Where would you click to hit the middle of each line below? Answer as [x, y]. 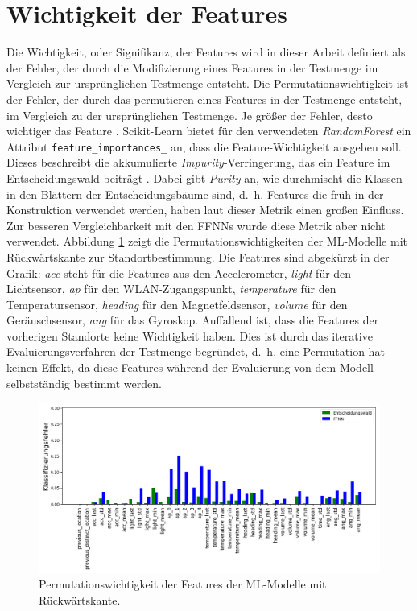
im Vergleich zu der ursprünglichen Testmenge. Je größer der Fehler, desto [190, 115]
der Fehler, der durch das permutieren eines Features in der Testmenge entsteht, [204, 99]
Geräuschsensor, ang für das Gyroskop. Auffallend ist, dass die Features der [193, 320]
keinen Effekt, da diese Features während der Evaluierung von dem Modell [190, 367]
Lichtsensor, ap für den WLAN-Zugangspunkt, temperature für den [171, 289]
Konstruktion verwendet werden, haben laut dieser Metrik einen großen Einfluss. [205, 210]
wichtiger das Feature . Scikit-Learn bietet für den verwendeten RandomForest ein [209, 131]
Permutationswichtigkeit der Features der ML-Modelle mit [183, 584]
